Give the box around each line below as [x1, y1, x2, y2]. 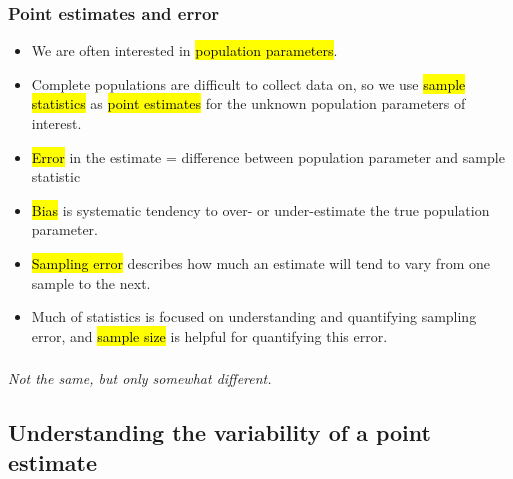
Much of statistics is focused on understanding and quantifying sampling [31, 306, 477, 327]
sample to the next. [31, 272, 151, 293]
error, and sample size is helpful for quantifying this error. [31, 325, 388, 346]
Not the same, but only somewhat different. [8, 368, 272, 389]
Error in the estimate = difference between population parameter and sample [31, 146, 505, 167]
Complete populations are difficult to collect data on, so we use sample [31, 73, 466, 94]
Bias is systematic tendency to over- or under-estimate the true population [31, 199, 490, 220]
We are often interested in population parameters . [31, 40, 338, 61]
